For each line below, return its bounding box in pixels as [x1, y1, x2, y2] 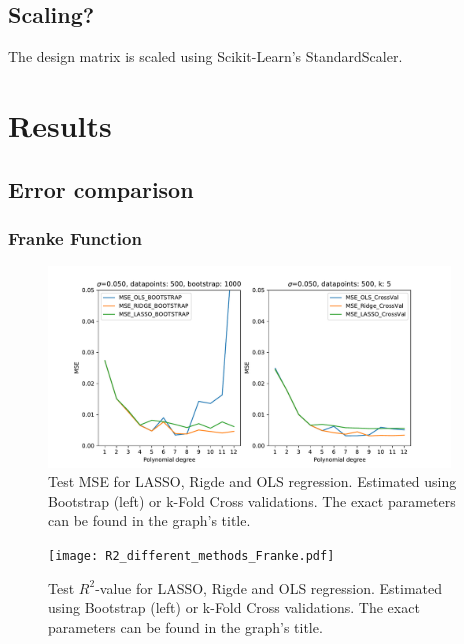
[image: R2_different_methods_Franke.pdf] [48, 548, 335, 563]
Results [8, 104, 112, 145]
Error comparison [8, 173, 194, 204]
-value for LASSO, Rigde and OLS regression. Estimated [95, 577, 442, 598]
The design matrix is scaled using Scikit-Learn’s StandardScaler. [8, 46, 403, 67]
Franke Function [8, 225, 142, 250]
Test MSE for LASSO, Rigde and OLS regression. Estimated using [48, 471, 457, 492]
